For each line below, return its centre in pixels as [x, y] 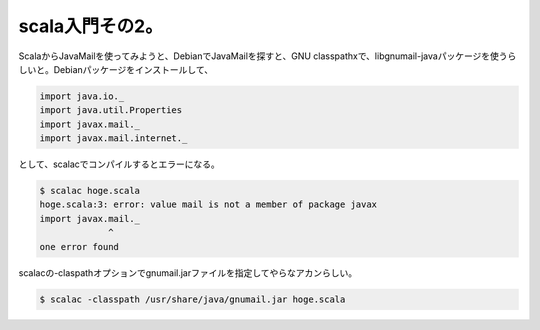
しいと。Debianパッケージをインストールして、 [116, 69]
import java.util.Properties [111, 110]
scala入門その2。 [91, 26]
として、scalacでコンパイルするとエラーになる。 [119, 164]
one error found [79, 246]
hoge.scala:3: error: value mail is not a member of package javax [208, 204]
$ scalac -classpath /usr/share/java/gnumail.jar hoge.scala [192, 299]
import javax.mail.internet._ [113, 138]
